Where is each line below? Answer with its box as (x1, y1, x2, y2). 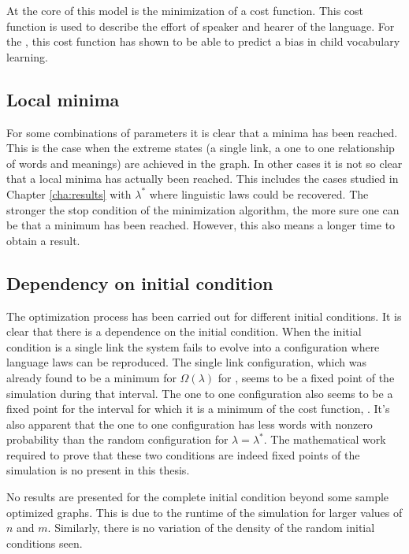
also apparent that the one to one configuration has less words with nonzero (6, 415, 373, 432)
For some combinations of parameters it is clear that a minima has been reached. (6, 124, 398, 140)
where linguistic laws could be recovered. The (149, 185, 369, 202)
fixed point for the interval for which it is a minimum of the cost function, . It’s (6, 400, 390, 417)
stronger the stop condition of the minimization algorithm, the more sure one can (6, 201, 400, 218)
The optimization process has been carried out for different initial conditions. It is (6, 307, 402, 324)
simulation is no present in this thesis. (6, 462, 190, 478)
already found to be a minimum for (6, 369, 177, 385)
